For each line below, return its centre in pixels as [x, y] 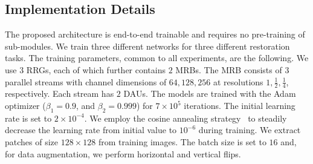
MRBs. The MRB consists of [229, 69]
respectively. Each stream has [60, 93]
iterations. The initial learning [240, 105]
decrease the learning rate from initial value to [91, 130]
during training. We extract [250, 130]
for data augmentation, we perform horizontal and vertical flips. [123, 153]
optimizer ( [25, 105]
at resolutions [238, 81]
